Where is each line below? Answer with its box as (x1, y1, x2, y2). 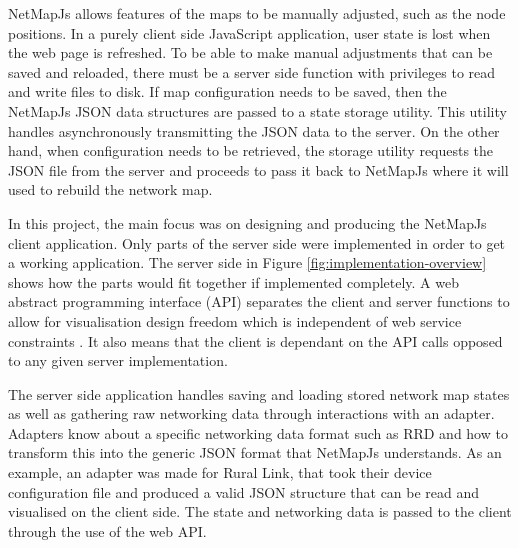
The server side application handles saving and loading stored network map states (8, 383, 510, 404)
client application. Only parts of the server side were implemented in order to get (8, 232, 506, 253)
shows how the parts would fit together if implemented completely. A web (8, 271, 459, 292)
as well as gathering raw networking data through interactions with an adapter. (8, 403, 495, 424)
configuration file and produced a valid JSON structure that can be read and (8, 481, 480, 502)
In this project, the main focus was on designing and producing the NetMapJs (8, 212, 487, 233)
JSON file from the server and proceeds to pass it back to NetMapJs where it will (8, 159, 509, 180)
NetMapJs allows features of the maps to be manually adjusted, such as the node (8, 3, 506, 23)
